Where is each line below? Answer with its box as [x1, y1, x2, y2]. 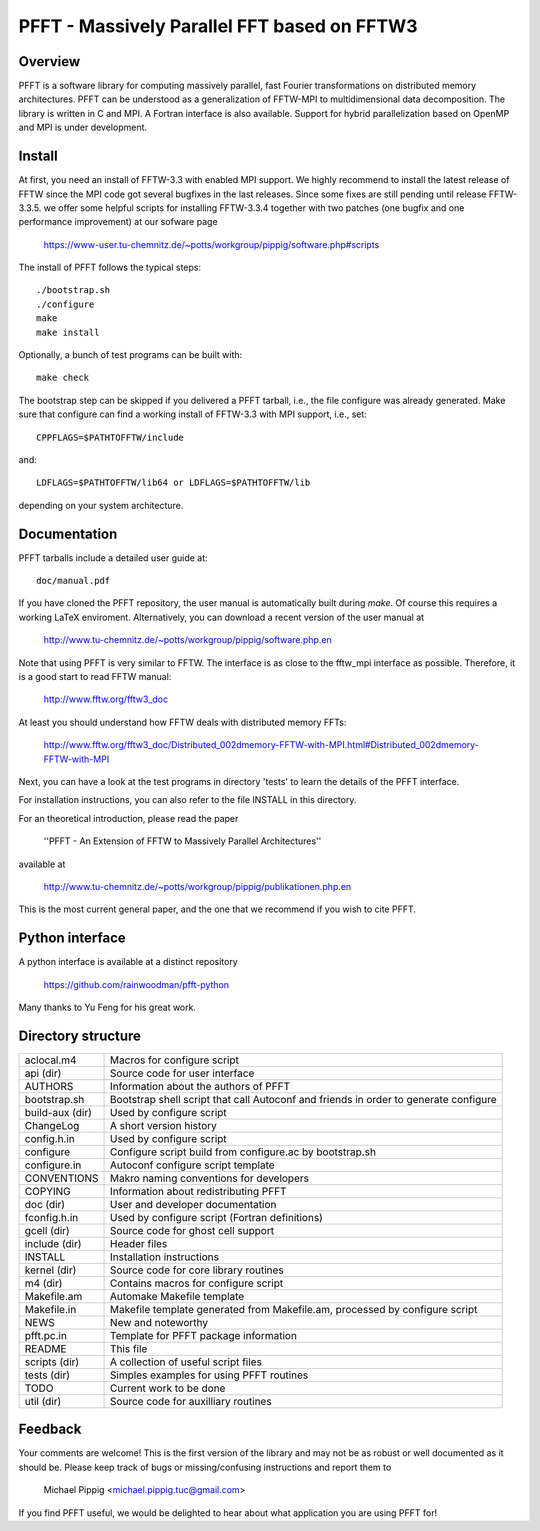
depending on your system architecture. [18, 499, 184, 511]
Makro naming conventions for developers [110, 1171, 310, 1185]
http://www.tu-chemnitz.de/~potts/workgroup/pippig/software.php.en [43, 634, 332, 646]
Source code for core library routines [110, 1263, 284, 1277]
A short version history [110, 1118, 217, 1132]
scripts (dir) [24, 1355, 80, 1369]
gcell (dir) [24, 1223, 70, 1237]
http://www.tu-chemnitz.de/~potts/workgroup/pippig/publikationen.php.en [43, 880, 352, 892]
